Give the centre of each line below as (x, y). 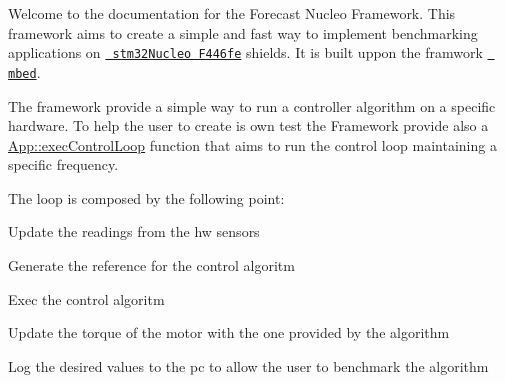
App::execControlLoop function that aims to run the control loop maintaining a (252, 144)
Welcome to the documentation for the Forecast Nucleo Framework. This (232, 13)
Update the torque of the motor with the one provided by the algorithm (229, 332)
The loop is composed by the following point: (146, 197)
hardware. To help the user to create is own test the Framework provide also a (248, 125)
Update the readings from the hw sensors (134, 231)
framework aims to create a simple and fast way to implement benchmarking (243, 32)
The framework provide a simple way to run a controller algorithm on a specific (252, 105)
